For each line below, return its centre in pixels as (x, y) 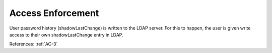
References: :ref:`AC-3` (33, 44)
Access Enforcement (54, 13)
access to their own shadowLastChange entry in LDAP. (66, 34)
